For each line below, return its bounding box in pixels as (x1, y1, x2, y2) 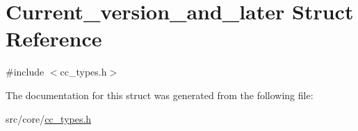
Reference (6, 24, 102, 53)
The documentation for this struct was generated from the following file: (6, 87, 314, 102)
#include (6, 64, 44, 79)
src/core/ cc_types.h (6, 111, 92, 125)
